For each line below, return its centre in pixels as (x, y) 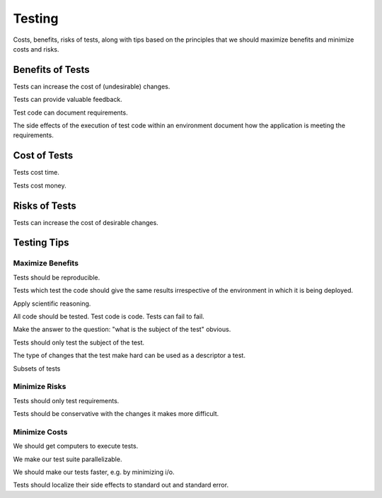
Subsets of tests (37, 369)
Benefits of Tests (51, 70)
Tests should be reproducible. (57, 277)
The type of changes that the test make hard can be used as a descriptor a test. (129, 355)
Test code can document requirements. (70, 112)
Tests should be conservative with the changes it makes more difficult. (116, 414)
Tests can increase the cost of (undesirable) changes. (92, 86)
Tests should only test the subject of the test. (79, 342)
